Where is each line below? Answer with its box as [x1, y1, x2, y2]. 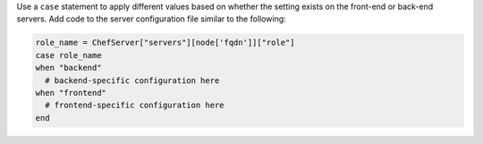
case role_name [35, 50, 102, 60]
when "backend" [35, 63, 102, 73]
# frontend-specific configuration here [45, 100, 225, 111]
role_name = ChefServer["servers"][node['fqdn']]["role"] [35, 38, 295, 48]
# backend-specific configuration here [45, 75, 220, 85]
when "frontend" [35, 88, 107, 97]
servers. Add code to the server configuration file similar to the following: [16, 13, 286, 24]
